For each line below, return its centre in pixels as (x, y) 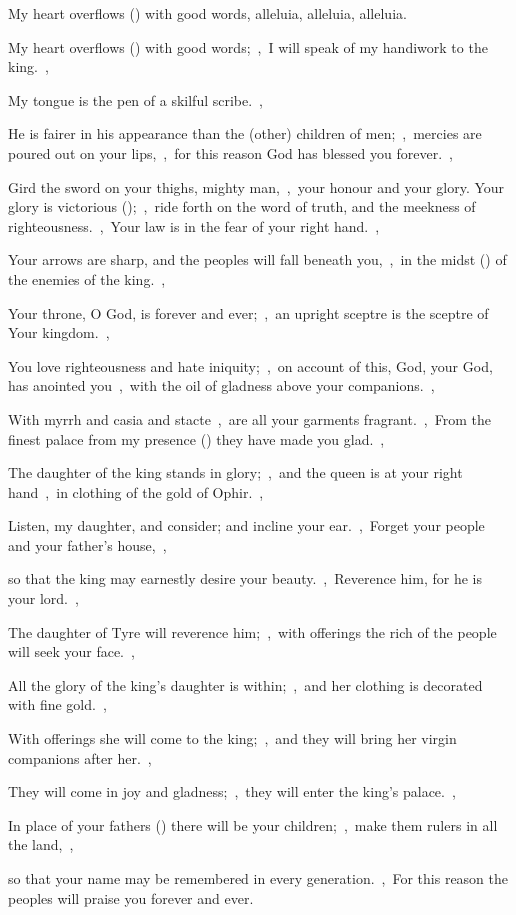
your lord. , (43, 598)
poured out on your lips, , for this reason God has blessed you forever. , (230, 152)
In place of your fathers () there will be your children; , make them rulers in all (253, 824)
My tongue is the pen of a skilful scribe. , (136, 99)
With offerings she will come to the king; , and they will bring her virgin (232, 738)
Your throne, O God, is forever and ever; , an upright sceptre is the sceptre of (248, 312)
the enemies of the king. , (87, 278)
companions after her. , (80, 757)
